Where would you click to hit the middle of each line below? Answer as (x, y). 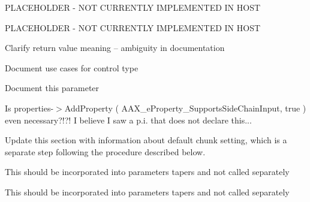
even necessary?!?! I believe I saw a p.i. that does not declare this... (128, 120)
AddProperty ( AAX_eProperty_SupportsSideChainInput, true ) (185, 108)
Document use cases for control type (72, 67)
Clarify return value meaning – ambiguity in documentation (115, 48)
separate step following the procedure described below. (105, 151)
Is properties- (29, 108)
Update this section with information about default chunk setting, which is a (146, 140)
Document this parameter (52, 88)
